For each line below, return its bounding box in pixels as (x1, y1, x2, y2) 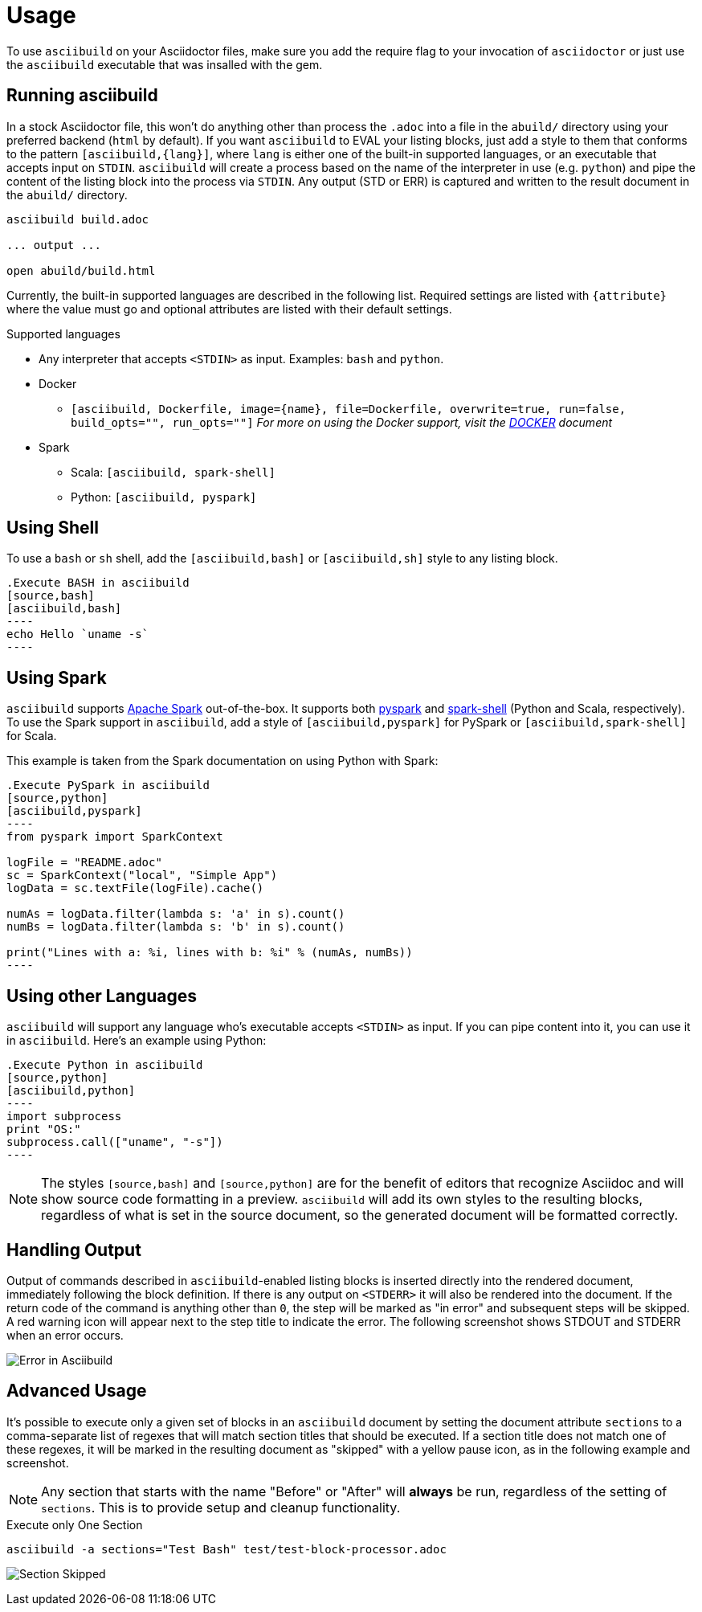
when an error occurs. (6, 1328, 124, 1342)
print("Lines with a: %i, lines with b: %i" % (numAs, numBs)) (6, 946, 413, 959)
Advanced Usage (6, 1381, 147, 1401)
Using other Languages (6, 985, 198, 1006)
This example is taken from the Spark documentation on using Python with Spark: (6, 754, 439, 768)
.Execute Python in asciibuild (6, 1058, 203, 1072)
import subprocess (6, 1110, 122, 1123)
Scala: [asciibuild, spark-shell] (71, 464, 275, 479)
